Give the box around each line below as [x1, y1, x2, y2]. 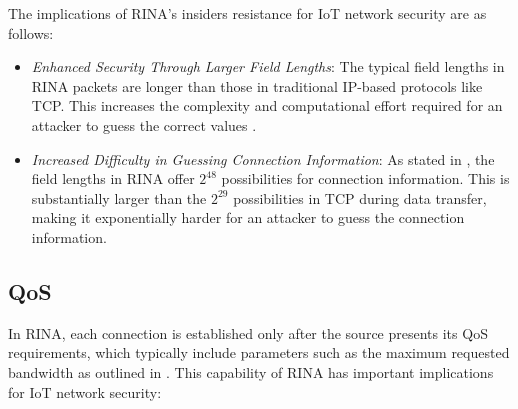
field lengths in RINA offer [31, 168, 195, 189]
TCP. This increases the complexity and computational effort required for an [31, 95, 503, 116]
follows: [8, 22, 54, 43]
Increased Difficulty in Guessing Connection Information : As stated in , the [31, 148, 495, 169]
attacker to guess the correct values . [31, 114, 257, 135]
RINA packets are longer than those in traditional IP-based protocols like [31, 75, 483, 96]
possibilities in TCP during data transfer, [233, 187, 487, 208]
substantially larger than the [31, 187, 207, 208]
